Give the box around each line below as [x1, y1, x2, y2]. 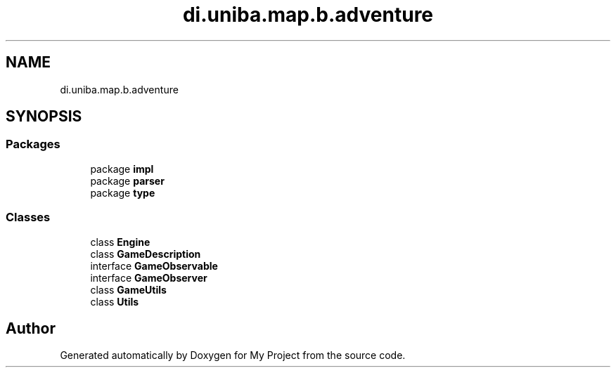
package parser [90, 174, 165, 187]
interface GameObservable [90, 259, 218, 272]
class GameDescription [90, 247, 201, 260]
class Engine [90, 235, 150, 248]
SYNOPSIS [6, 107, 82, 126]
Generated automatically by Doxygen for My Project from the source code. [60, 349, 406, 362]
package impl [90, 162, 154, 175]
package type [90, 186, 155, 199]
